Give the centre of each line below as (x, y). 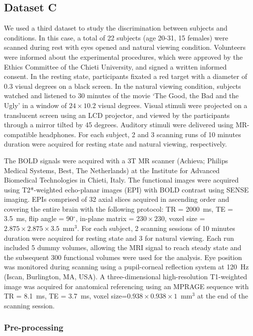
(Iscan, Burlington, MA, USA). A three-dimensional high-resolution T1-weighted (126, 277)
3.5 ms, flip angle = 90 (39, 218)
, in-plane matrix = (105, 218)
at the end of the (222, 296)
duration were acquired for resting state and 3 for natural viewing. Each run (119, 238)
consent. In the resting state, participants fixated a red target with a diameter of (126, 76)
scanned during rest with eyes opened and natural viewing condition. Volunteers (125, 47)
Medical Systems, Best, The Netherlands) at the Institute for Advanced (112, 170)
